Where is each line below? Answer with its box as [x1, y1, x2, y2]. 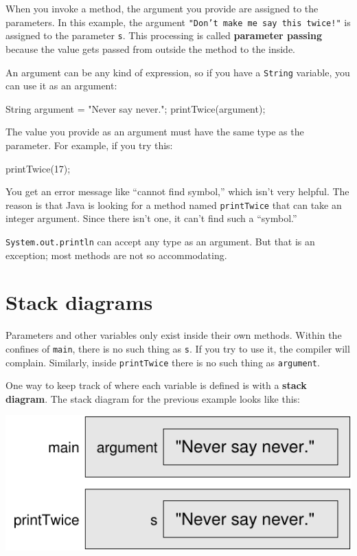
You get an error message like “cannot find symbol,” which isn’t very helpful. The [5, 184, 349, 199]
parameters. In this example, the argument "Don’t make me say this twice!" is [5, 14, 351, 29]
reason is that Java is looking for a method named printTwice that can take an [5, 197, 342, 212]
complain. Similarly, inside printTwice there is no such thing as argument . [5, 355, 320, 369]
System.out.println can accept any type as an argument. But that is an [5, 234, 315, 248]
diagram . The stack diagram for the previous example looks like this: [5, 391, 300, 405]
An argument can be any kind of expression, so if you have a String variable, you [5, 65, 350, 79]
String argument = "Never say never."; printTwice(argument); [5, 101, 266, 115]
